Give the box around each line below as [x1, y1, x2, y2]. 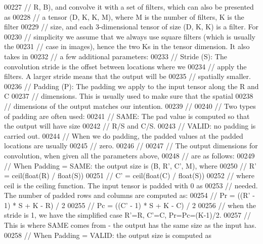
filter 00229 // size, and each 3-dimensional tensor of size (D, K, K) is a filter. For [4, 21, 258, 32]
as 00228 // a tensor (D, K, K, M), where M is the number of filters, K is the [4, 11, 244, 22]
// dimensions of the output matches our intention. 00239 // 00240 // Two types [4, 100, 256, 111]
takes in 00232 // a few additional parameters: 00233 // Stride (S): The [4, 51, 227, 61]
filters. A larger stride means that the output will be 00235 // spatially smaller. [4, 71, 251, 82]
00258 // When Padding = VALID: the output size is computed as [4, 229, 211, 240]
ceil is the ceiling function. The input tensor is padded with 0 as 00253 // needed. [4, 180, 258, 190]
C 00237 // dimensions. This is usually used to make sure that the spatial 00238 [4, 91, 253, 101]
